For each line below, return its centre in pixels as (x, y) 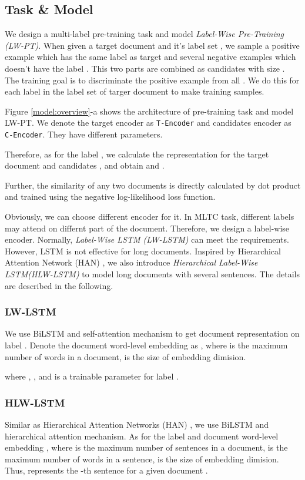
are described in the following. (59, 285)
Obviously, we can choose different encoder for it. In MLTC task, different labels (150, 216)
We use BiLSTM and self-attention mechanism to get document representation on (152, 333)
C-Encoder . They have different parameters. (84, 134)
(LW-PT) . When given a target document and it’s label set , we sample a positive (152, 45)
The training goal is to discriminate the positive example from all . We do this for (152, 80)
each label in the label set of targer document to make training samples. (135, 91)
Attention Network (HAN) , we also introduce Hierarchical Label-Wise (131, 262)
